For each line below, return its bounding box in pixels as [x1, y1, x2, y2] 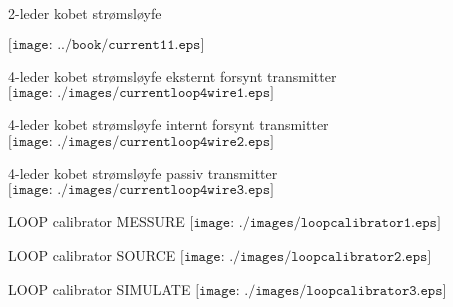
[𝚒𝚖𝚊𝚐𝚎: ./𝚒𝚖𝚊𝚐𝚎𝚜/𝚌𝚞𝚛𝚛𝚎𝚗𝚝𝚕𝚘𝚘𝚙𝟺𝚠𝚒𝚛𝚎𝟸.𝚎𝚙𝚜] [8, 134, 274, 149]
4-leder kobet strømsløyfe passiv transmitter [8, 162, 278, 183]
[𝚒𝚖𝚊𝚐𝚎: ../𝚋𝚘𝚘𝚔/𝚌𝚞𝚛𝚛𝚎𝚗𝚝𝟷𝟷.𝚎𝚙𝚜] [8, 37, 205, 52]
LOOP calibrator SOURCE [8, 244, 176, 265]
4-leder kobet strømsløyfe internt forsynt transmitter [8, 114, 329, 135]
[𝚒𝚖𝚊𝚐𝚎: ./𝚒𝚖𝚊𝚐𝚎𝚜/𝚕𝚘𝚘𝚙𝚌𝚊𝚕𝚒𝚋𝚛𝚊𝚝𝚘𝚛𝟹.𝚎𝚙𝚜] [195, 283, 447, 298]
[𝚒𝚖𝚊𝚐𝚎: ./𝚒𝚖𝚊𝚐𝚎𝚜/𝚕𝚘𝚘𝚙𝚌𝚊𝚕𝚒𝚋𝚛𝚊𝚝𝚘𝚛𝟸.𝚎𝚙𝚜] [180, 249, 432, 264]
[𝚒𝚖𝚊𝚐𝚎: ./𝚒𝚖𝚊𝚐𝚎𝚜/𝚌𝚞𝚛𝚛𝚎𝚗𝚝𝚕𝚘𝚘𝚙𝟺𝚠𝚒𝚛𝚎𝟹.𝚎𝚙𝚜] [8, 183, 274, 198]
